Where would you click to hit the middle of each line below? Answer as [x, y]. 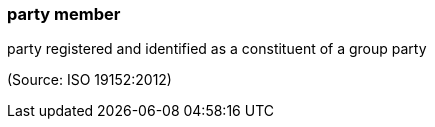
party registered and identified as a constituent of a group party [217, 49]
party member [64, 14]
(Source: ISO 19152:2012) [89, 80]
